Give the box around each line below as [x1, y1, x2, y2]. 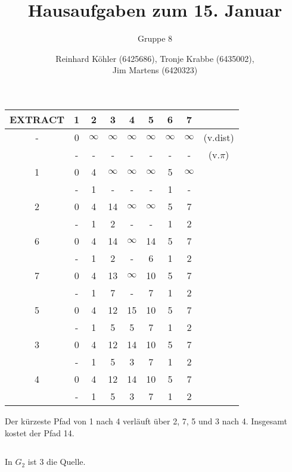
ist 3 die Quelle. [27, 455, 86, 468]
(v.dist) [203, 130, 234, 144]
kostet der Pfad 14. [5, 426, 74, 439]
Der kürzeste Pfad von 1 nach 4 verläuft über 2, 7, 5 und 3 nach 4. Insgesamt [5, 414, 288, 427]
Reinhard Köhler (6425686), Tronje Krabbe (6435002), [55, 52, 254, 64]
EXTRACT [10, 112, 65, 126]
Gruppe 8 [137, 32, 173, 45]
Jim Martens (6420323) [112, 64, 198, 76]
